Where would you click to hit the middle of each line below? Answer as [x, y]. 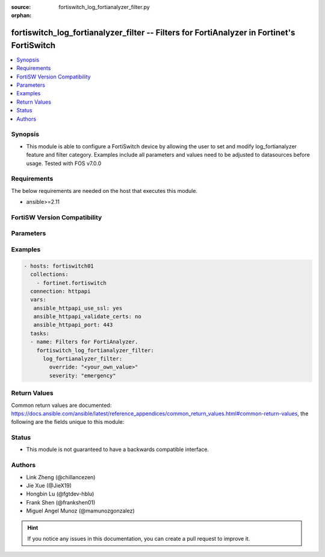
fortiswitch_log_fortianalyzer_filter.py [104, 7]
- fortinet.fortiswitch [71, 283]
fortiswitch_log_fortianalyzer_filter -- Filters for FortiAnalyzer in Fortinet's [153, 33]
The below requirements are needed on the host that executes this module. [104, 190]
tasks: [40, 333]
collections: [49, 275]
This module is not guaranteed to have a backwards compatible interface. [118, 450]
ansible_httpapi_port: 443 [73, 325]
